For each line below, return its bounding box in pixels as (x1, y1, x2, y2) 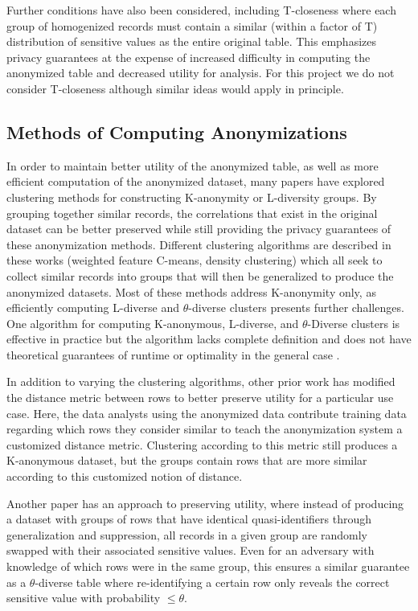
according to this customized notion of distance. (6, 468, 243, 485)
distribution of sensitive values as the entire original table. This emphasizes (6, 33, 376, 50)
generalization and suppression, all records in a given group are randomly (6, 526, 368, 543)
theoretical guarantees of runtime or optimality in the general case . (6, 346, 340, 363)
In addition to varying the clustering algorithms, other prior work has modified (6, 373, 395, 390)
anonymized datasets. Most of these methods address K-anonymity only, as (6, 283, 376, 300)
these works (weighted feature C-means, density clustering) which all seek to (6, 252, 383, 269)
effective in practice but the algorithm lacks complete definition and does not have (6, 330, 412, 347)
